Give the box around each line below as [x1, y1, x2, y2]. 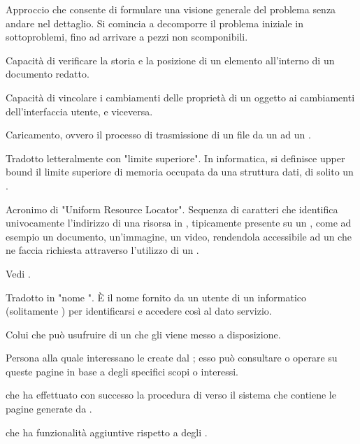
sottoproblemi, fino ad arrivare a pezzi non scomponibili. [6, 29, 248, 44]
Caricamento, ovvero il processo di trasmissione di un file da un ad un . [6, 127, 311, 142]
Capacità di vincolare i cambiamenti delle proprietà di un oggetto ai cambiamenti [6, 89, 355, 104]
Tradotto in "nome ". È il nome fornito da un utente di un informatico [6, 289, 307, 304]
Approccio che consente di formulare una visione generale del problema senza [6, 2, 336, 16]
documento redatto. [6, 66, 89, 81]
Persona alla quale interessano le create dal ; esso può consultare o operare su [6, 350, 338, 365]
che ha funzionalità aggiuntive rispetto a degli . [6, 424, 208, 439]
